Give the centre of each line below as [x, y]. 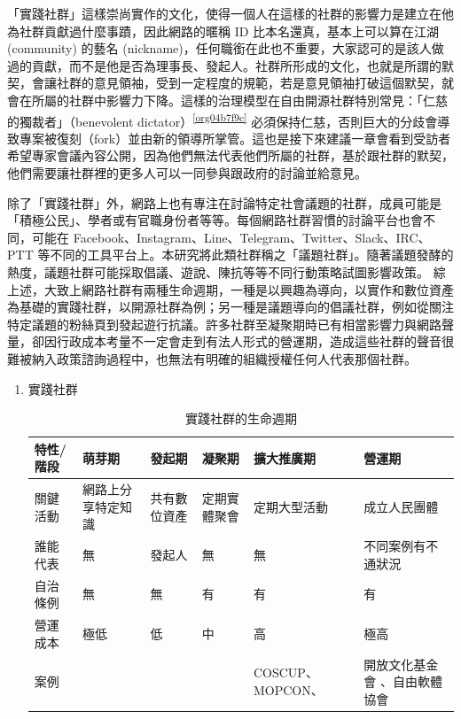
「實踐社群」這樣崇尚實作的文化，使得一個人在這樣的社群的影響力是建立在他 [230, 13]
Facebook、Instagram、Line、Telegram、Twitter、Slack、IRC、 [252, 237]
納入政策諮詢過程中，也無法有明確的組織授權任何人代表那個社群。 [224, 358]
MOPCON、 [288, 689]
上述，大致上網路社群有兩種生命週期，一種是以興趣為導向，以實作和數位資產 [230, 289]
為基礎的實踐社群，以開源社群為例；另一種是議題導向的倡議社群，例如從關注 [230, 307]
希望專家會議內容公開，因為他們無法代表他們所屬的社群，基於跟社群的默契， [230, 155]
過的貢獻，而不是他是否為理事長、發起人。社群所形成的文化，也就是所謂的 [224, 65]
